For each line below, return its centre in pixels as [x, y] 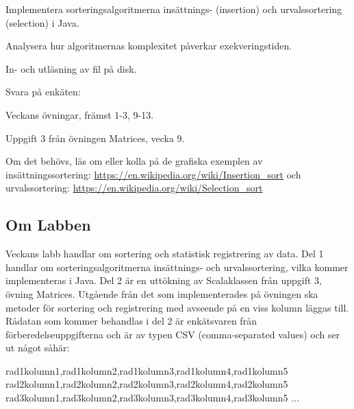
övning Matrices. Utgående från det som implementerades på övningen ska [162, 293]
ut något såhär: [38, 348]
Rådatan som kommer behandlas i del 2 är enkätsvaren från [131, 321]
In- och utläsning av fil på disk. [71, 68]
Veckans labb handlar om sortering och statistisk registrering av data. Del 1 [165, 254]
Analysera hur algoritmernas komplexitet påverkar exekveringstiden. [149, 46]
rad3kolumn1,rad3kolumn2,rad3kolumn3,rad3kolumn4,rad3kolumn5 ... [152, 398]
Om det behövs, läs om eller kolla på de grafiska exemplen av [134, 161]
